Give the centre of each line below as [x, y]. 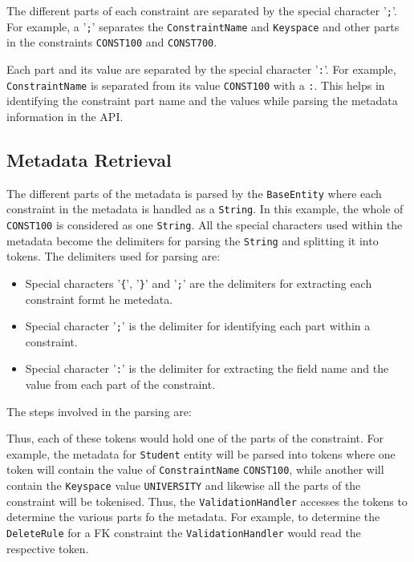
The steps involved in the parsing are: [99, 411]
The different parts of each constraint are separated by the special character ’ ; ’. [202, 10]
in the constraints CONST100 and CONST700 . [112, 42]
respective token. [48, 548]
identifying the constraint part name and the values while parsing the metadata [202, 101]
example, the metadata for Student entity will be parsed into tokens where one [201, 453]
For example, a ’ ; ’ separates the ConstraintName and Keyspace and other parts [203, 26]
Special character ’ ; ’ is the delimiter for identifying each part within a [198, 326]
